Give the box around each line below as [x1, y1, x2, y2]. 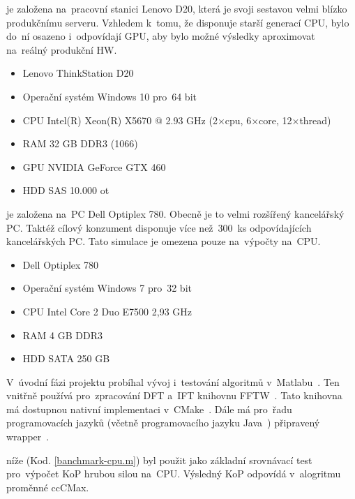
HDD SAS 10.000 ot [22, 183, 109, 198]
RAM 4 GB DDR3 [22, 327, 103, 342]
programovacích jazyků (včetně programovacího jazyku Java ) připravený [6, 415, 320, 430]
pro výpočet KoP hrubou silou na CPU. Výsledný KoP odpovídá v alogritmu [6, 466, 341, 481]
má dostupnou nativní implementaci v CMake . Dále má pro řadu [6, 401, 292, 416]
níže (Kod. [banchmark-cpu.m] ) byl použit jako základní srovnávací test [6, 452, 312, 467]
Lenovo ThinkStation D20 [22, 66, 134, 80]
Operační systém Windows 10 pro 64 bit [22, 89, 197, 103]
